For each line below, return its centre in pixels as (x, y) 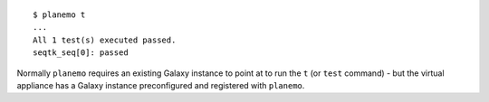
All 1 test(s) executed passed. (105, 40)
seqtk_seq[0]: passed (81, 53)
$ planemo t (59, 15)
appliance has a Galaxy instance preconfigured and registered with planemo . (161, 85)
